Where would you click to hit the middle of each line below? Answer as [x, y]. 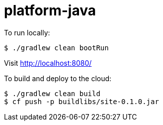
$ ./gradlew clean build [52, 93]
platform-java [50, 10]
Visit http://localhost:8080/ [48, 63]
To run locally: [27, 32]
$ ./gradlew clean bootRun [56, 48]
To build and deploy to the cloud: [58, 78]
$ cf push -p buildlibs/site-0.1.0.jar [81, 101]
